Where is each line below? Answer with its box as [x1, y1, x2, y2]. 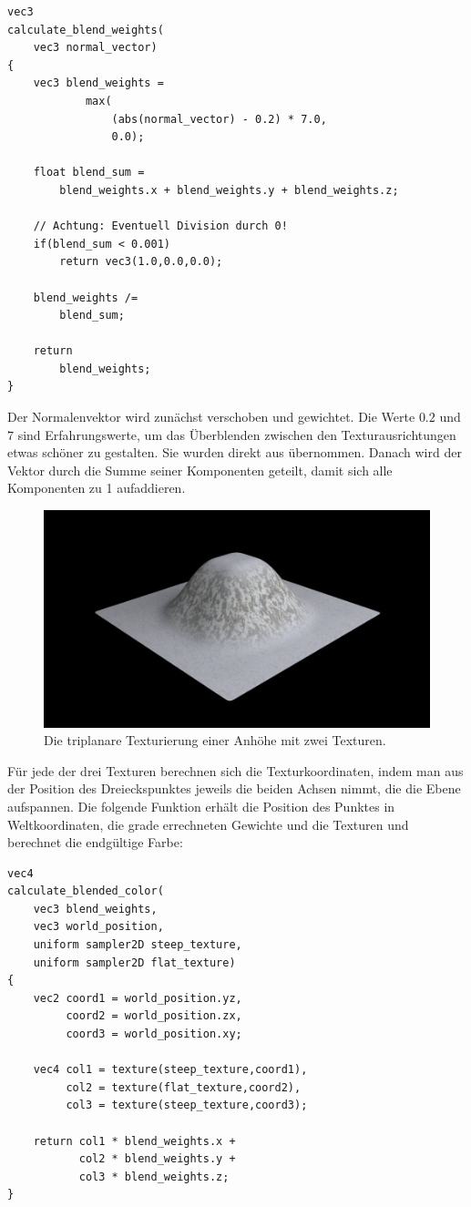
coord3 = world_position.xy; [66, 1028, 242, 1041]
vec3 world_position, [33, 920, 164, 934]
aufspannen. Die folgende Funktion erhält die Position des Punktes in [7, 796, 395, 815]
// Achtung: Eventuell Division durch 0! [33, 220, 288, 233]
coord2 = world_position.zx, [66, 1009, 242, 1023]
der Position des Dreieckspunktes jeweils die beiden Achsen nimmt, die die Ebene [7, 779, 461, 798]
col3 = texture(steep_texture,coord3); [66, 1099, 308, 1112]
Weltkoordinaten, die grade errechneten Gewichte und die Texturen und [7, 814, 409, 834]
